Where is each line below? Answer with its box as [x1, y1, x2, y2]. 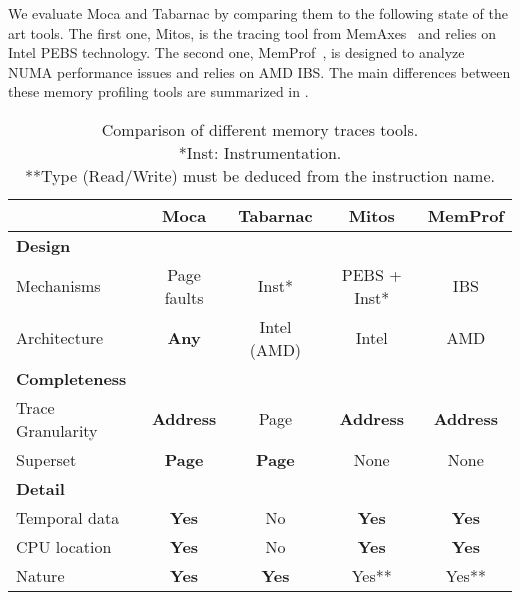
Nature [16, 563, 65, 587]
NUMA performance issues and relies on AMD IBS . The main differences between [8, 61, 511, 82]
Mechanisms [16, 274, 101, 298]
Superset [16, 447, 77, 471]
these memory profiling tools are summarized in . [8, 81, 309, 102]
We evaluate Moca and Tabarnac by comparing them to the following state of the [8, 3, 508, 23]
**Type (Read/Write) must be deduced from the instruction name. [25, 163, 495, 187]
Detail [16, 476, 65, 500]
